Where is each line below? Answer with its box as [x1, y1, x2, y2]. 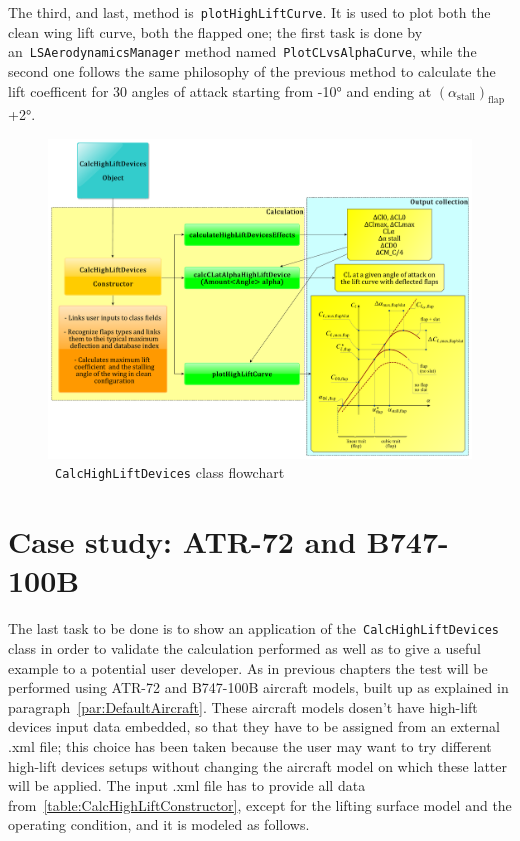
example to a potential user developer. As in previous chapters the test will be [8, 657, 488, 678]
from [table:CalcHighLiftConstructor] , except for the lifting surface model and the [8, 794, 512, 815]
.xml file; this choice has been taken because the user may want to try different [8, 736, 492, 757]
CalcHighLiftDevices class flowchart [55, 462, 285, 483]
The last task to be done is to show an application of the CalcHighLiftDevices [8, 618, 499, 639]
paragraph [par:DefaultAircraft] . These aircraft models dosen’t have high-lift [8, 696, 478, 717]
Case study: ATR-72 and [8, 521, 357, 562]
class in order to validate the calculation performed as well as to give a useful [8, 638, 482, 659]
